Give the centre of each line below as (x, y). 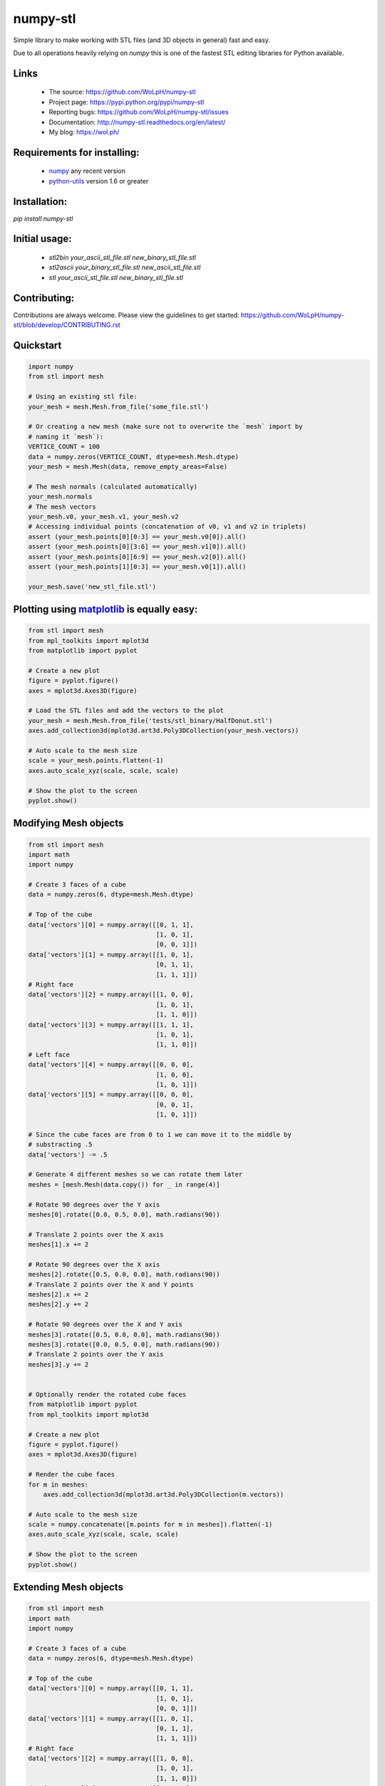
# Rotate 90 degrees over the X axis (94, 1264)
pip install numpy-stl (43, 219)
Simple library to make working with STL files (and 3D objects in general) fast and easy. (142, 40)
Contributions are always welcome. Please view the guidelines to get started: (126, 315)
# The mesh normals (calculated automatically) (113, 487)
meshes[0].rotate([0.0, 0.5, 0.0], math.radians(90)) (124, 1214)
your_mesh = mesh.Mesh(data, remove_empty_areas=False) (128, 467)
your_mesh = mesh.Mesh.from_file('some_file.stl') (119, 406)
